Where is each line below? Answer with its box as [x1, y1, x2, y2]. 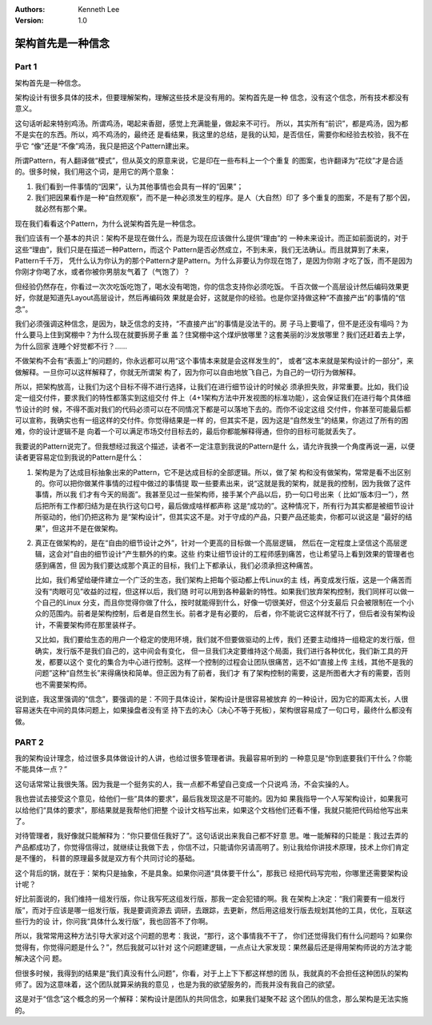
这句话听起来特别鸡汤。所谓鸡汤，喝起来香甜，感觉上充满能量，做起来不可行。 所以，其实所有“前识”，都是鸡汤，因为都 [14, 119, 409, 128]
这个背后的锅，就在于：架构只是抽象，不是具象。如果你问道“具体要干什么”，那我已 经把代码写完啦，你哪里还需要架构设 [14, 868, 409, 878]
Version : [14, 16, 44, 26]
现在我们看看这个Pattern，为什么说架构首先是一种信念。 [14, 219, 200, 228]
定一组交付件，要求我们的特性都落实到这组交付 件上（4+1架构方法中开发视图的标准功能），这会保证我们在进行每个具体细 [14, 393, 411, 403]
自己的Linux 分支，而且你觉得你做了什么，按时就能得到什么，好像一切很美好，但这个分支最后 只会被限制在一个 [41, 597, 407, 607]
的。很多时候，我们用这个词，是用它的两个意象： [14, 167, 176, 176]
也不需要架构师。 [34, 679, 91, 689]
